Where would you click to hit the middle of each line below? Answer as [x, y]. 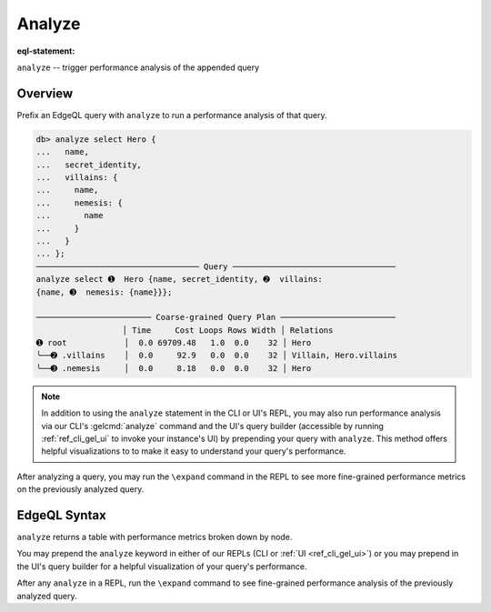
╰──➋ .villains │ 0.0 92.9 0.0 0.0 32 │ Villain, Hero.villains [217, 356]
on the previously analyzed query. [80, 489]
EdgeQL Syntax [61, 515]
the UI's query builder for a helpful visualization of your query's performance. [162, 566]
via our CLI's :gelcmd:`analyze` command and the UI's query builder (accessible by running [212, 426]
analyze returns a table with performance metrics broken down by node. [155, 537]
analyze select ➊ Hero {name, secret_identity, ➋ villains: [179, 279]
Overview [45, 93]
